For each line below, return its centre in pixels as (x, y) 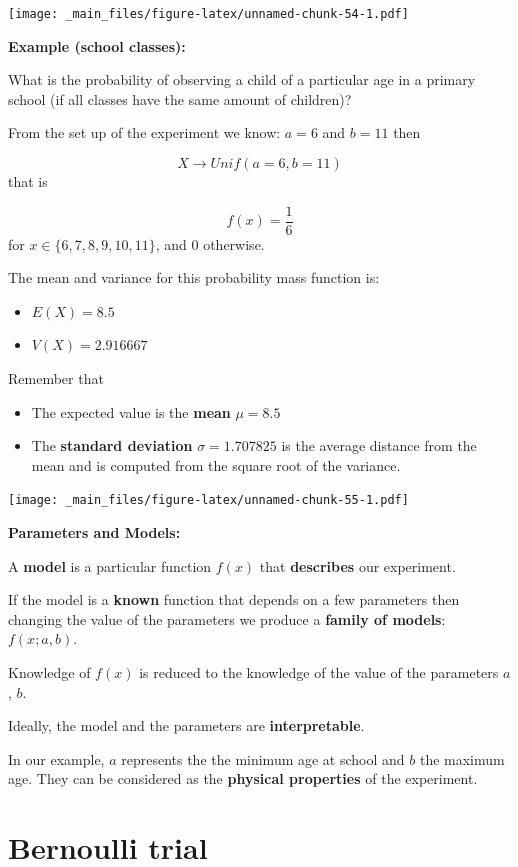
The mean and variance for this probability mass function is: (194, 277)
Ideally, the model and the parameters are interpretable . (186, 725)
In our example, (56, 758)
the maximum (462, 758)
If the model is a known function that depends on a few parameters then (234, 599)
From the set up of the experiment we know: (144, 132)
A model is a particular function (110, 565)
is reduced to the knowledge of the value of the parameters (319, 672)
